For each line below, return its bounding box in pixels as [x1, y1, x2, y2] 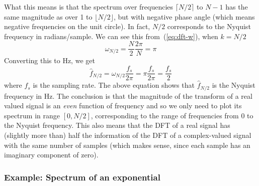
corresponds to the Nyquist [167, 21, 251, 32]
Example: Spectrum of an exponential [4, 170, 160, 183]
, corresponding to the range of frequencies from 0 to [91, 110, 253, 120]
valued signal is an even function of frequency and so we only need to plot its [4, 100, 242, 111]
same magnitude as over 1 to [4, 11, 93, 22]
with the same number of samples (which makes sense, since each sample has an [4, 139, 250, 150]
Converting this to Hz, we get [4, 55, 95, 66]
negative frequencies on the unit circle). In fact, [4, 21, 150, 32]
